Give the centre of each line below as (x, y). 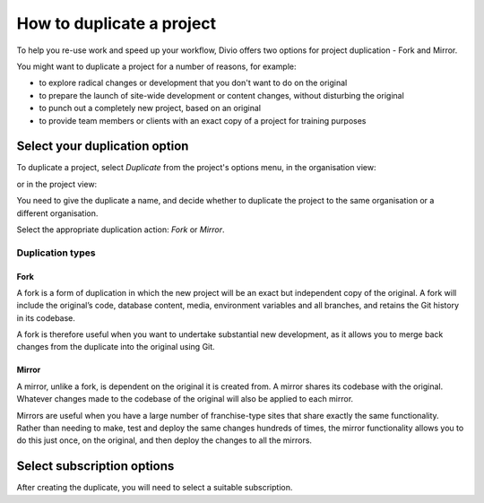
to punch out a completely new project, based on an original (150, 108)
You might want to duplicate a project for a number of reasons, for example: (156, 66)
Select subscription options (95, 466)
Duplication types (56, 253)
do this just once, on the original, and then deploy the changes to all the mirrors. (164, 440)
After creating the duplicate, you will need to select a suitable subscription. (155, 488)
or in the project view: (57, 184)
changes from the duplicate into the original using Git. (116, 347)
